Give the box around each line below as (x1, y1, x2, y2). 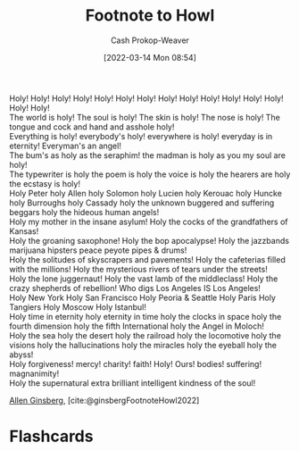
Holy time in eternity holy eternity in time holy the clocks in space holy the (9, 311, 282, 322)
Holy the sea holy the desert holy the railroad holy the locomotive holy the (9, 330, 281, 340)
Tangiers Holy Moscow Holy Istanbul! (9, 301, 147, 313)
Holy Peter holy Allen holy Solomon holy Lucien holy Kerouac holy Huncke (9, 188, 283, 198)
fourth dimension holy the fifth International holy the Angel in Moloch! (9, 321, 265, 331)
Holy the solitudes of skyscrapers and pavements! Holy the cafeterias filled (9, 254, 286, 264)
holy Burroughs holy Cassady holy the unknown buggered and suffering (9, 197, 275, 208)
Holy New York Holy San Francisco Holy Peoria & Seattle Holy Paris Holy (9, 292, 277, 303)
